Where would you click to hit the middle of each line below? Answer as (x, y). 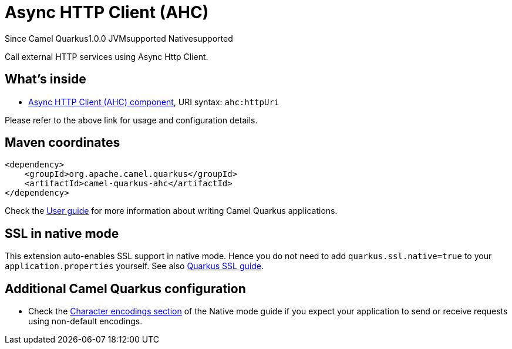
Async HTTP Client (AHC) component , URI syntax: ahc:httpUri (154, 102)
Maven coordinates (63, 143)
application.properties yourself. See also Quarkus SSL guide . (134, 266)
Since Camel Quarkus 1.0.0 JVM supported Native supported (119, 38)
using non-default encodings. (85, 321)
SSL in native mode (62, 233)
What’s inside (46, 79)
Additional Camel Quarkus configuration (125, 288)
